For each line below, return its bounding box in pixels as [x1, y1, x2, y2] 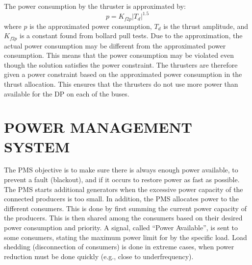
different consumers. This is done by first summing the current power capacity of [4, 203, 247, 213]
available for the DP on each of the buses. [4, 88, 129, 98]
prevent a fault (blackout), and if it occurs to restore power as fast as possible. [4, 174, 240, 185]
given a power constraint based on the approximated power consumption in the [4, 69, 242, 79]
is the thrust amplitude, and [163, 21, 249, 31]
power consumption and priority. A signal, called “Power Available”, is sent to [4, 222, 238, 233]
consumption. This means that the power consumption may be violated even [4, 50, 234, 60]
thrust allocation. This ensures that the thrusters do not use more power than [4, 78, 238, 89]
